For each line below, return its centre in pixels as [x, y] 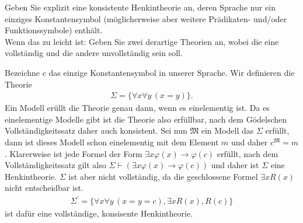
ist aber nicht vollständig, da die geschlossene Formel [163, 176]
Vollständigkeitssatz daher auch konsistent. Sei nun [96, 130]
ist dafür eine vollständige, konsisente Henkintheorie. [99, 213]
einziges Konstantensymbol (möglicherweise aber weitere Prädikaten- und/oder [146, 18]
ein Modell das [227, 130]
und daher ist [235, 165]
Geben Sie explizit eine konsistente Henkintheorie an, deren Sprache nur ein [140, 7]
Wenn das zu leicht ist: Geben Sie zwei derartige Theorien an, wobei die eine [142, 41]
